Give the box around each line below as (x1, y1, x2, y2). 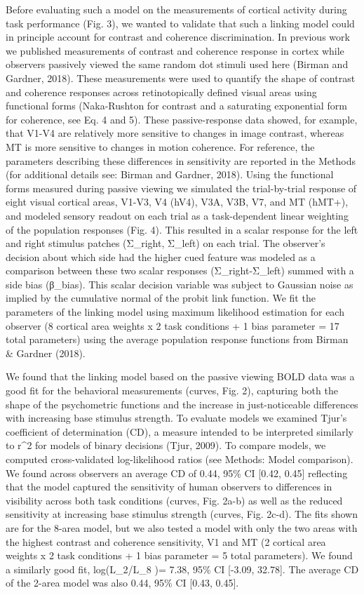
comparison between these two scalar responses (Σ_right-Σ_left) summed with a (6, 263, 354, 278)
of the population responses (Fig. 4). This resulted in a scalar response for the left (6, 222, 358, 236)
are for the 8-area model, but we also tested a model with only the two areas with (6, 520, 358, 535)
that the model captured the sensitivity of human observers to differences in (6, 479, 332, 494)
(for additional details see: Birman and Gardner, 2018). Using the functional (6, 167, 334, 182)
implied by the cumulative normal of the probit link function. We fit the (6, 290, 316, 305)
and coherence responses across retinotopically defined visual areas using (6, 84, 317, 99)
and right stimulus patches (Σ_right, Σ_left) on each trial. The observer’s (6, 236, 325, 250)
